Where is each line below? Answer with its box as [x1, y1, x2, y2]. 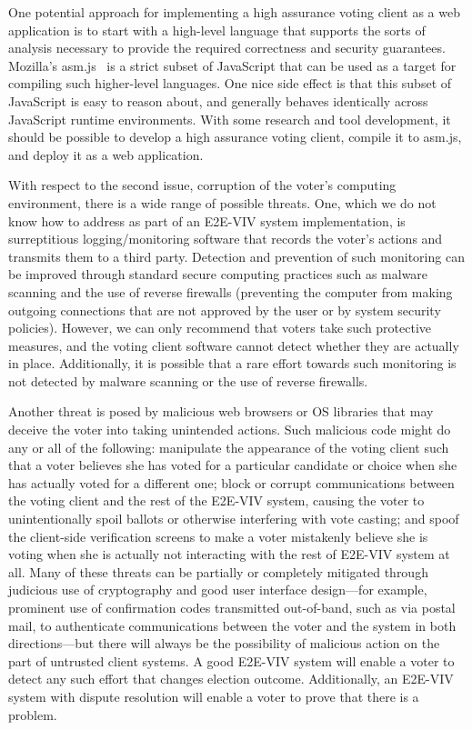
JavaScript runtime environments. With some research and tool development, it [8, 109, 451, 128]
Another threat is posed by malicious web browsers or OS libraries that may [8, 402, 434, 421]
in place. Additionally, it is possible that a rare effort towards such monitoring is [8, 354, 457, 373]
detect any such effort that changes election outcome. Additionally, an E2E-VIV [8, 669, 454, 688]
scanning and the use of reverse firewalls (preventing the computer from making [8, 282, 453, 301]
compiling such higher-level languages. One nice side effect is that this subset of [8, 74, 452, 93]
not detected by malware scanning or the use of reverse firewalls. [8, 371, 368, 390]
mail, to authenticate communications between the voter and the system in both [8, 615, 457, 635]
